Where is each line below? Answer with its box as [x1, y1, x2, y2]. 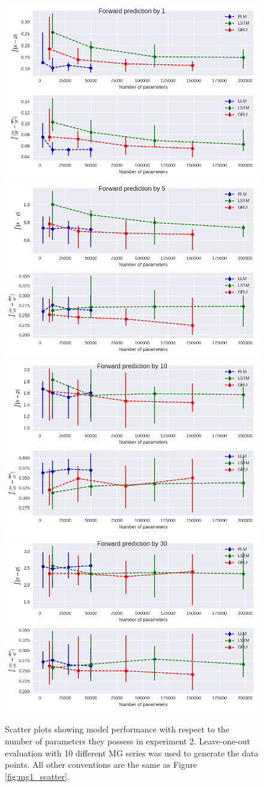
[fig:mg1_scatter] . [5, 770, 70, 782]
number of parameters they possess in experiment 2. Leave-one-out [5, 734, 251, 747]
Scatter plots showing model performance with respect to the [5, 723, 230, 735]
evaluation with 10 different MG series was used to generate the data [5, 746, 259, 759]
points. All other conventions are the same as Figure [5, 758, 197, 771]
